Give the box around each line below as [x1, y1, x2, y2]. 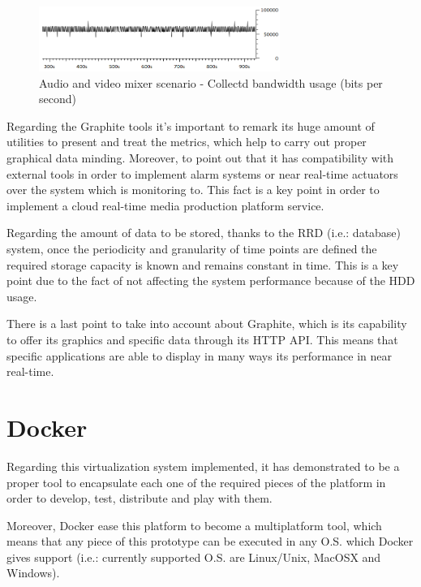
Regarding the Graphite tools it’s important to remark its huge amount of [6, 117, 375, 134]
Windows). [6, 564, 60, 581]
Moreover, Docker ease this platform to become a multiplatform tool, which [6, 516, 382, 533]
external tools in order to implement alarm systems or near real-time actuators [6, 165, 398, 182]
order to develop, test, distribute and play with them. [6, 490, 273, 507]
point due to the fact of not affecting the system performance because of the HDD [6, 272, 415, 289]
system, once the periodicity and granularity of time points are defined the [6, 240, 377, 257]
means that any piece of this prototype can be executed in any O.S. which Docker [6, 533, 414, 550]
